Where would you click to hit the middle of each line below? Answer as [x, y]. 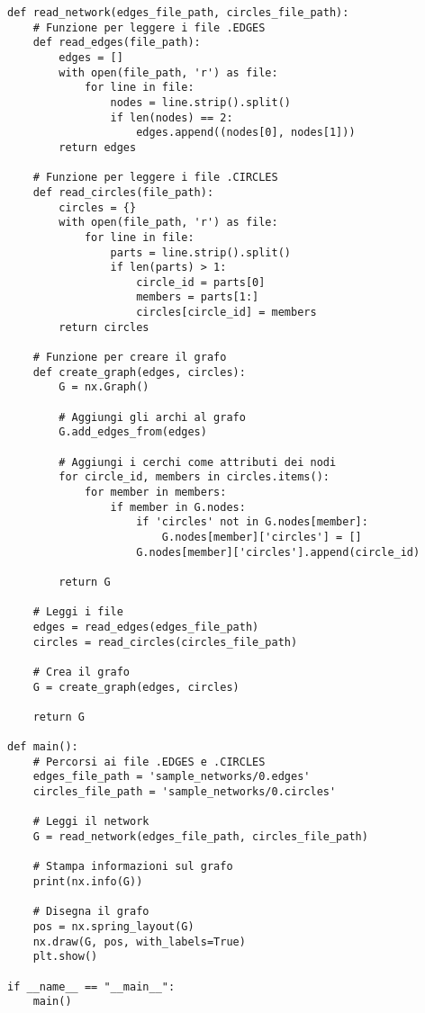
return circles [104, 327]
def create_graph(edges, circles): [139, 372]
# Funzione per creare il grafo [130, 358]
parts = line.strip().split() [200, 252]
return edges [98, 147]
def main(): [43, 747]
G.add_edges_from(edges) [133, 432]
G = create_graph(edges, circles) [136, 687]
